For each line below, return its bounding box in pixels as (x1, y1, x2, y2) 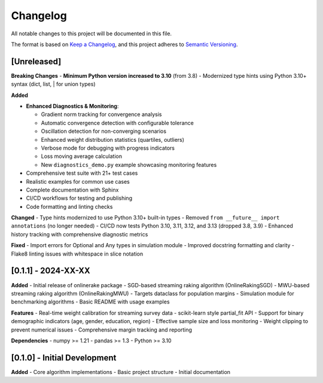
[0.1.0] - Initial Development (11, 352, 117, 363)
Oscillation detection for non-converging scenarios (41, 127, 167, 135)
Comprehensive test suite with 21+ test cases (26, 169, 138, 177)
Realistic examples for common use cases (26, 178, 130, 185)
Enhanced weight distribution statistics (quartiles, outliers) (41, 136, 185, 143)
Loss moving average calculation (41, 153, 123, 160)
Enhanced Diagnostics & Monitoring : (26, 102, 119, 110)
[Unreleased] (11, 56, 62, 66)
